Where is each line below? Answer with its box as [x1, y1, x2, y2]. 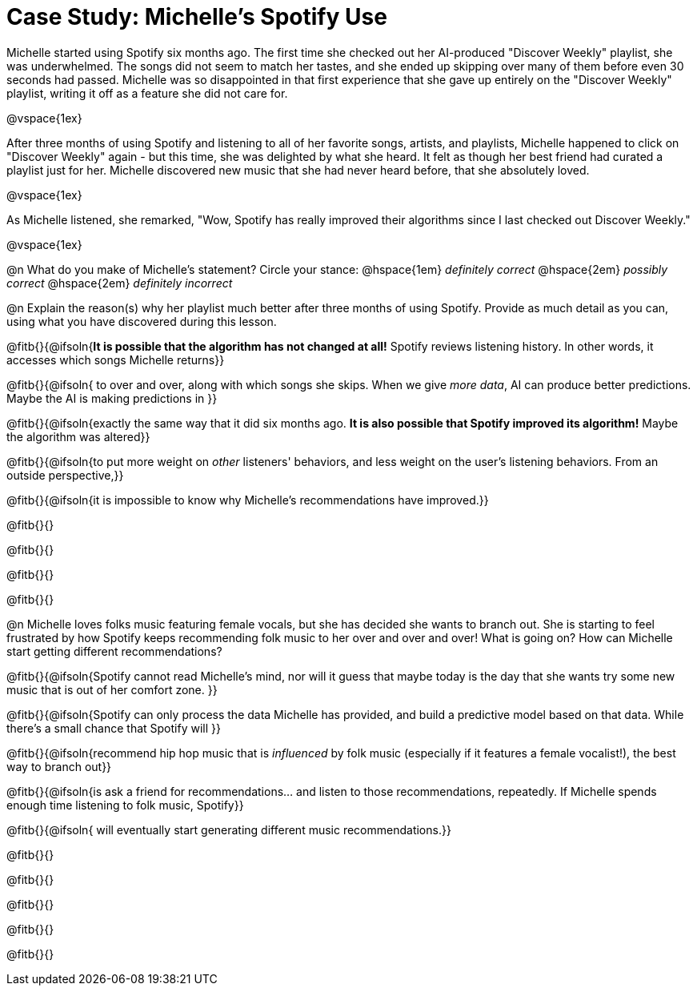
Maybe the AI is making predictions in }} [6, 391, 218, 405]
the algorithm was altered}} [6, 429, 150, 444]
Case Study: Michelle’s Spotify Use [6, 3, 387, 30]
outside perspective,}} [6, 468, 124, 482]
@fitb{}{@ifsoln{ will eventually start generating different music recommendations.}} [6, 822, 451, 837]
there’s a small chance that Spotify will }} [6, 721, 221, 735]
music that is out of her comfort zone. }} [6, 682, 218, 697]
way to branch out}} [6, 759, 112, 773]
